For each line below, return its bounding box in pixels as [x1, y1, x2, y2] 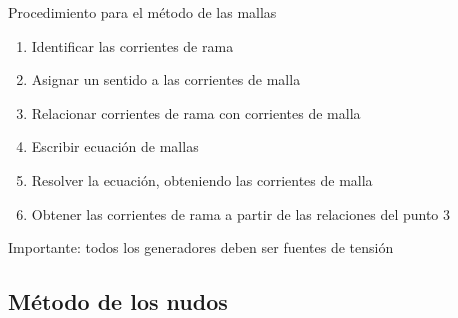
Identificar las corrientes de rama [31, 35, 234, 56]
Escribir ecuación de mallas [31, 136, 199, 157]
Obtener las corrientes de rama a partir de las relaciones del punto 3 [31, 203, 451, 224]
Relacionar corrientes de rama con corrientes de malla [31, 102, 361, 123]
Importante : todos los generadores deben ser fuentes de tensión [8, 237, 394, 258]
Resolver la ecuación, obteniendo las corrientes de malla [31, 169, 373, 190]
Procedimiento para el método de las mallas [8, 2, 277, 22]
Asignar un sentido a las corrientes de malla [31, 69, 301, 90]
